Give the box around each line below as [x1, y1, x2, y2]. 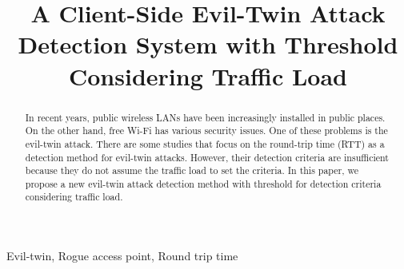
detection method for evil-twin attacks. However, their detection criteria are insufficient [25, 150, 389, 164]
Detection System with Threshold [18, 28, 398, 61]
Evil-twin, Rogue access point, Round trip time [6, 247, 238, 264]
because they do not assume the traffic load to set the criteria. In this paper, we [25, 164, 359, 177]
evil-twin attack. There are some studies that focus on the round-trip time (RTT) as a [25, 136, 385, 150]
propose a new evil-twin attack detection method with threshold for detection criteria [25, 176, 382, 190]
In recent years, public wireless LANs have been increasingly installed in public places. [25, 110, 386, 124]
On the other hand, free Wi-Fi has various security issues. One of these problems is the [25, 124, 388, 137]
